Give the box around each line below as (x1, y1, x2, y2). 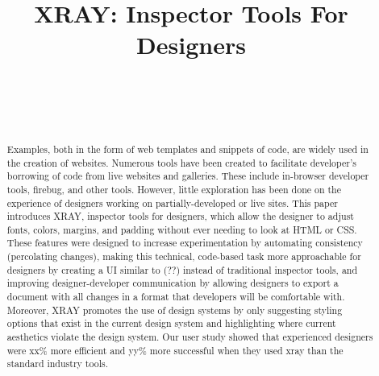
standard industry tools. (6, 357, 108, 370)
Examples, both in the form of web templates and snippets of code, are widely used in (6, 142, 369, 155)
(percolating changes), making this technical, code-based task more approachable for (6, 250, 361, 263)
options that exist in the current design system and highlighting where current (6, 316, 336, 330)
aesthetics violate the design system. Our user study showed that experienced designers (6, 330, 373, 344)
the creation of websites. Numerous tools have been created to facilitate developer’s (6, 155, 356, 169)
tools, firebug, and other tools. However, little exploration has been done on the (6, 182, 342, 196)
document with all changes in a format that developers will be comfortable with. (6, 290, 345, 304)
